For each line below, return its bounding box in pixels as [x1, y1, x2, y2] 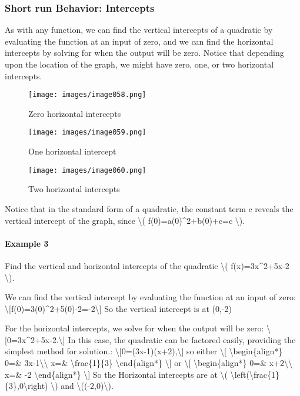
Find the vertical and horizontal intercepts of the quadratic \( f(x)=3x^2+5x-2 [5, 259, 289, 271]
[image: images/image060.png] [28, 166, 146, 174]
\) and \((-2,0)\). [51, 380, 114, 392]
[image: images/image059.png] [28, 128, 146, 137]
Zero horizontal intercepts [28, 107, 121, 119]
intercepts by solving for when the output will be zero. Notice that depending [5, 46, 284, 59]
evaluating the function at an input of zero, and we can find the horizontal [5, 35, 274, 47]
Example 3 [5, 237, 49, 249]
